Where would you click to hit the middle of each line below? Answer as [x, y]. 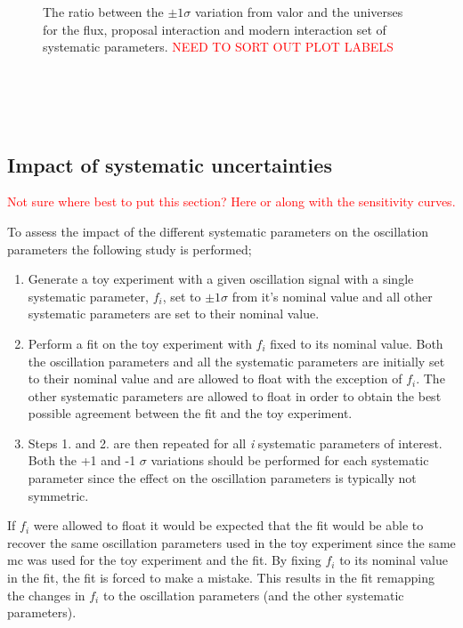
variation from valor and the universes [299, 12]
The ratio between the [103, 12]
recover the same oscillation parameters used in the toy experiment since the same [231, 542]
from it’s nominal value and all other [332, 296]
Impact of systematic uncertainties [170, 164]
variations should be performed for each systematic [290, 460]
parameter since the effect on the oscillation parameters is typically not [222, 478]
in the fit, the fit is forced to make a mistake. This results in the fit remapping [221, 578]
